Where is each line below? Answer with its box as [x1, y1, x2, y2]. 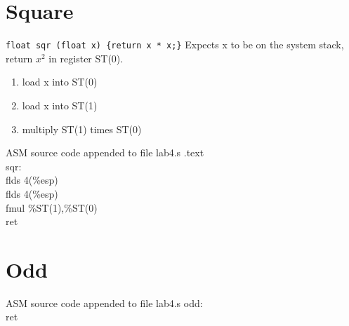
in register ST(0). [48, 50, 124, 65]
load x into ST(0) [22, 74, 98, 89]
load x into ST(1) [22, 97, 98, 112]
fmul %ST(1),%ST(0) [6, 200, 98, 215]
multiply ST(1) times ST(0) [22, 121, 142, 136]
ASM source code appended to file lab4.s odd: [6, 295, 203, 310]
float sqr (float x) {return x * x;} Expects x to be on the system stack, [6, 37, 344, 52]
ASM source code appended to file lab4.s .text [6, 145, 204, 160]
